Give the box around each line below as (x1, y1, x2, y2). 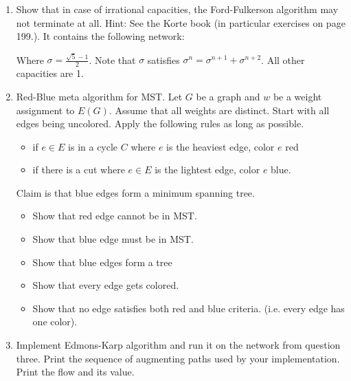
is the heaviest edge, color (166, 139, 275, 153)
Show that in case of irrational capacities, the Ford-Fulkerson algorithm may (16, 2, 339, 16)
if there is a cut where (32, 162, 125, 177)
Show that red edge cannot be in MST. (32, 208, 197, 223)
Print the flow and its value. (16, 364, 135, 379)
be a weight (273, 89, 322, 103)
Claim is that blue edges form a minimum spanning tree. (16, 185, 255, 199)
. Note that (89, 52, 136, 67)
